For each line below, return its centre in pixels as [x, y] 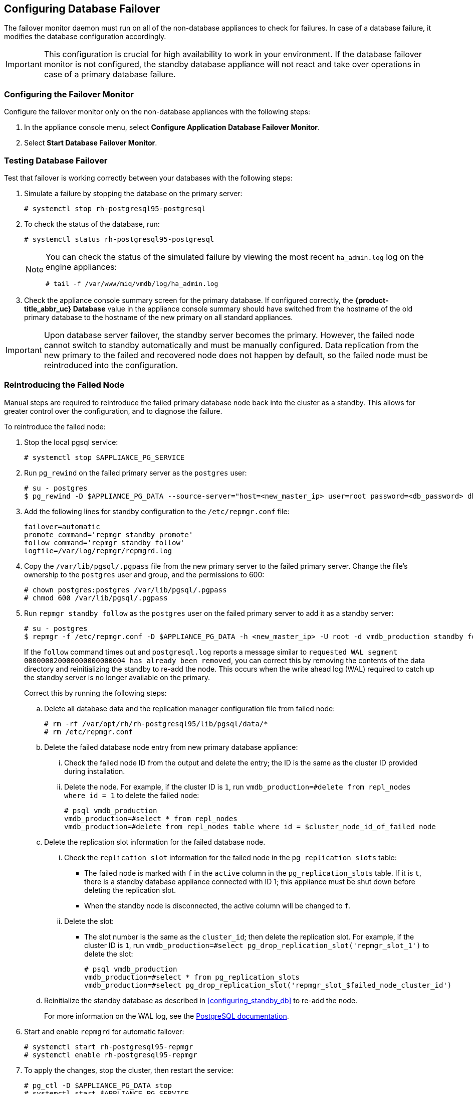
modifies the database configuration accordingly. [85, 37]
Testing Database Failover [56, 160]
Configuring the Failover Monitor [69, 94]
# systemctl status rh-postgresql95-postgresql [119, 239]
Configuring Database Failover [82, 9]
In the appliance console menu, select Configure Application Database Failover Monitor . [172, 127]
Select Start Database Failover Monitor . [91, 143]
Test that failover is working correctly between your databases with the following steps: [148, 178]
